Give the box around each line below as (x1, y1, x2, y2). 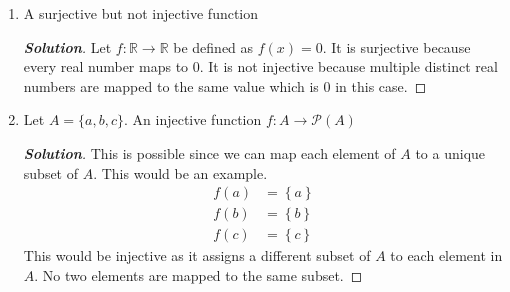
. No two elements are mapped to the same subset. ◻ (34, 264, 363, 285)
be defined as (173, 36, 254, 57)
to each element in (390, 245, 503, 266)
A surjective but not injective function (23, 3, 259, 23)
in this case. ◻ (335, 75, 427, 96)
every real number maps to (23, 56, 189, 77)
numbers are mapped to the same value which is (23, 75, 319, 96)
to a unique (415, 142, 486, 163)
